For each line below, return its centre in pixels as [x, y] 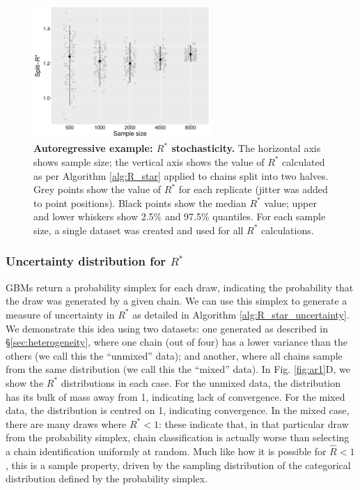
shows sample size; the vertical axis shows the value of [149, 161]
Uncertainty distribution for [86, 261]
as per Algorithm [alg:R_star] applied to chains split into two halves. [181, 175]
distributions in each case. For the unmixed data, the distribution [201, 382]
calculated [304, 161]
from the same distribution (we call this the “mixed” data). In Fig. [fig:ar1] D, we [178, 369]
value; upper [290, 202]
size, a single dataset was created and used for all [139, 230]
